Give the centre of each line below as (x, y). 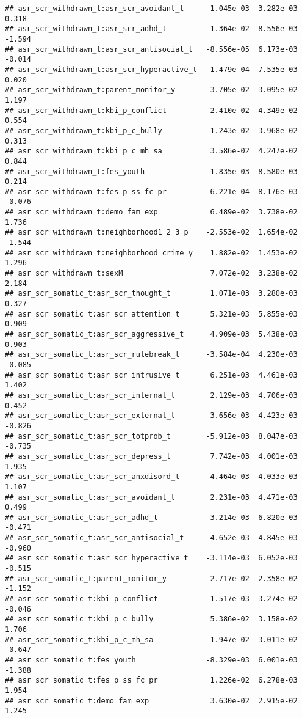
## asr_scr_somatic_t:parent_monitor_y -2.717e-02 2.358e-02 (151, 578)
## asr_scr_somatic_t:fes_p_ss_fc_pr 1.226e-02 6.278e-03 (151, 680)
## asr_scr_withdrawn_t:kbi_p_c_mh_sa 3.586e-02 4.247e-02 (151, 151)
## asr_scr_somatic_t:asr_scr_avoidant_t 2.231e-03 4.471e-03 (151, 497)
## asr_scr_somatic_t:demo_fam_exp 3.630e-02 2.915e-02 (151, 701)
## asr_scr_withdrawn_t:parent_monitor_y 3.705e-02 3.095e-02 (151, 90)
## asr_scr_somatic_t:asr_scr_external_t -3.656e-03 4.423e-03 (151, 416)
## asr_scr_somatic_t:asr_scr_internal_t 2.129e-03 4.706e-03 (151, 395)
